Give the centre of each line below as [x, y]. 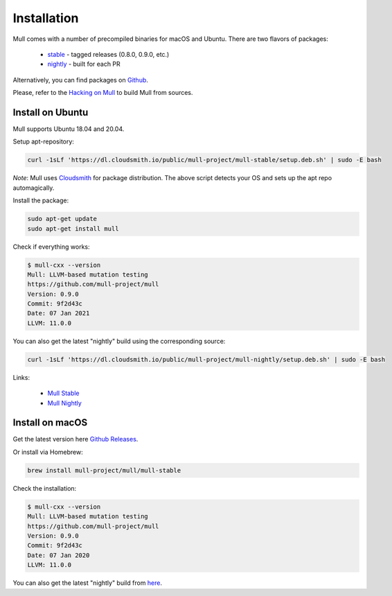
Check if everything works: [51, 247]
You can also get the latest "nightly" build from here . [88, 583]
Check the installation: [45, 488]
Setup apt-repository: [43, 141]
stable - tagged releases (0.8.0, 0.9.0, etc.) [108, 54]
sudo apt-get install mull [73, 228]
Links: [21, 377]
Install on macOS [50, 423]
